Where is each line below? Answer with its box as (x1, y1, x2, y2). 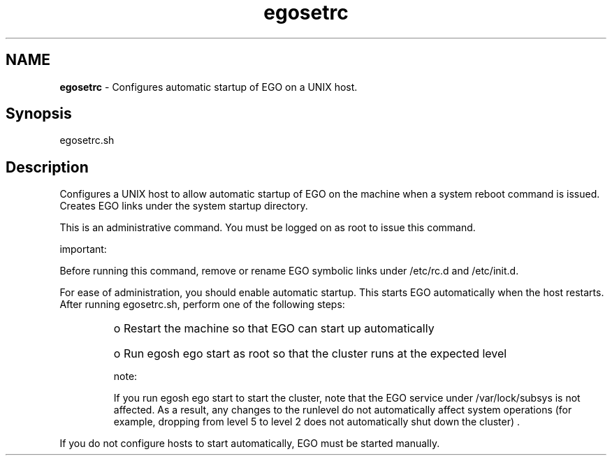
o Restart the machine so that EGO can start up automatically (113, 321, 435, 336)
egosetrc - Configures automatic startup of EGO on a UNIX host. (59, 80, 358, 93)
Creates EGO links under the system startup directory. (59, 200, 308, 212)
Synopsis (6, 105, 72, 123)
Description (6, 158, 89, 176)
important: (59, 243, 107, 256)
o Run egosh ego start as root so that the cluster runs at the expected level (113, 346, 507, 361)
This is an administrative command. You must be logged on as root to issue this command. (59, 221, 476, 234)
